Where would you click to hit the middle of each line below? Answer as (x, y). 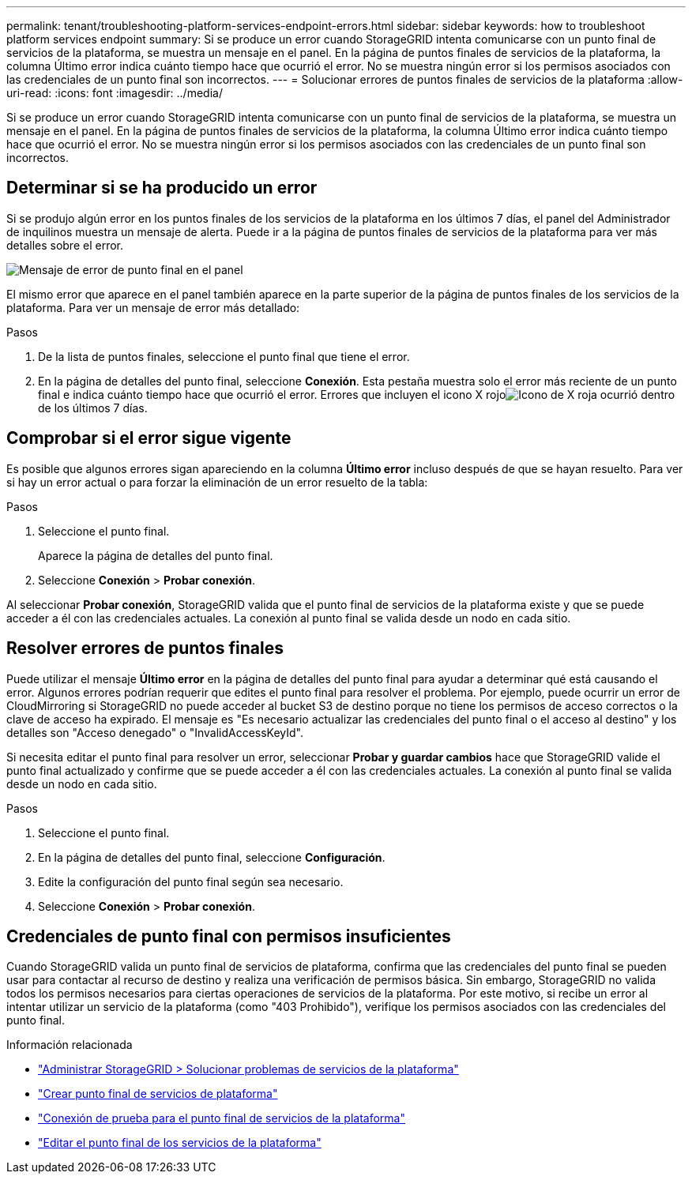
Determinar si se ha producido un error (162, 188)
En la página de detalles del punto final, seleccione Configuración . (212, 857)
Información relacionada (70, 1045)
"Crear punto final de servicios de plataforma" (158, 1094)
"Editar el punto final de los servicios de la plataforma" (180, 1143)
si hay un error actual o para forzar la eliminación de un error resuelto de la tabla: (217, 482)
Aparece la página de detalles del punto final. (156, 555)
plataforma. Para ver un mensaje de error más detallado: (153, 307)
